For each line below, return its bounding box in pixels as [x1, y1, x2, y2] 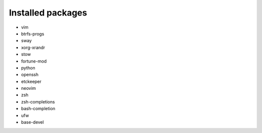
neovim [21, 85, 36, 91]
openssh [21, 72, 39, 78]
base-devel [21, 119, 44, 125]
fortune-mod [21, 58, 47, 64]
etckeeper [21, 78, 42, 84]
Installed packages [9, 7, 87, 18]
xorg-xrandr [21, 44, 46, 50]
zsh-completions [21, 99, 55, 104]
